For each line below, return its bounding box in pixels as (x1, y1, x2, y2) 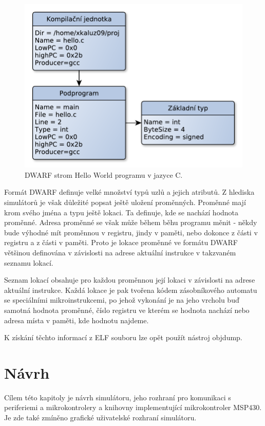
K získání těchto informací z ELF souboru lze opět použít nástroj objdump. (4, 332, 242, 343)
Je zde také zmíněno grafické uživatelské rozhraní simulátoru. (4, 412, 197, 423)
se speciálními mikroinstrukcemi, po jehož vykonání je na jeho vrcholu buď (4, 294, 239, 305)
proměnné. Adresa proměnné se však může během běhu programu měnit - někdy (4, 217, 257, 228)
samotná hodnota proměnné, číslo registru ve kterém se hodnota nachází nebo (4, 304, 250, 315)
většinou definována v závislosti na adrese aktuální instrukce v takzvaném (4, 247, 236, 257)
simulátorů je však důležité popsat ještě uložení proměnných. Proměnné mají (4, 197, 246, 208)
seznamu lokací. (4, 257, 53, 268)
